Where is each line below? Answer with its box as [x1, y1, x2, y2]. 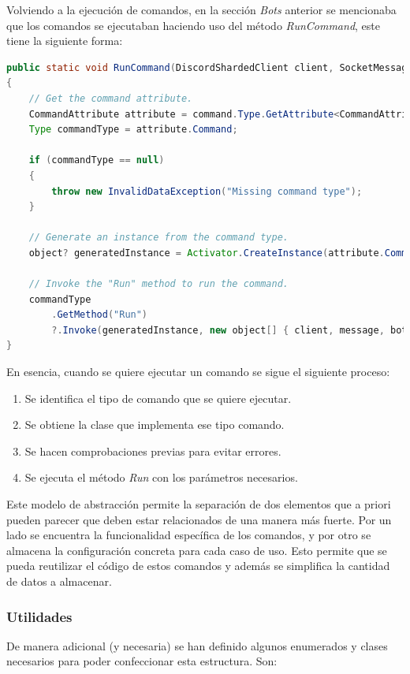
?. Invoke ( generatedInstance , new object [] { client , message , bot [51, 324, 408, 336]
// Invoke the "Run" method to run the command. [28, 278, 289, 290]
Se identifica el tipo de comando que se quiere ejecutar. [24, 389, 292, 406]
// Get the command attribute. [28, 92, 193, 104]
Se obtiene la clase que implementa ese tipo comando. [24, 416, 285, 433]
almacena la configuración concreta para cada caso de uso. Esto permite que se [6, 542, 387, 558]
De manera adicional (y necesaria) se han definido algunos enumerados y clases [6, 637, 388, 654]
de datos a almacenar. [6, 573, 112, 589]
